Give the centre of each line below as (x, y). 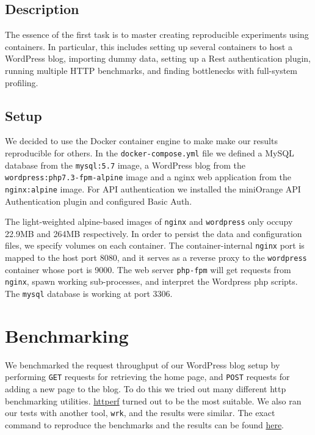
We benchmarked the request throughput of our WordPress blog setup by (143, 364)
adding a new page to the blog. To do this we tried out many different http (146, 389)
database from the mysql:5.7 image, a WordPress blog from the (125, 165)
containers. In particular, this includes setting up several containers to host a (149, 46)
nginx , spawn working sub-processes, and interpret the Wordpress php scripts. (151, 281)
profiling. (22, 82)
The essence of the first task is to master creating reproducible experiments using (157, 35)
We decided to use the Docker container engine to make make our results (141, 141)
